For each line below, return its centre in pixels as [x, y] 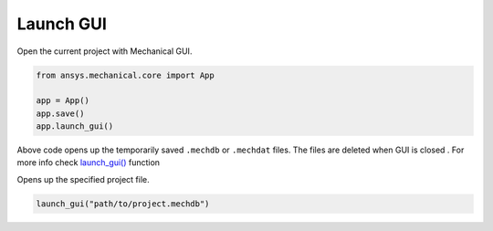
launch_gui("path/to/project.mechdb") [123, 204]
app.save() [60, 113]
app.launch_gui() [75, 126]
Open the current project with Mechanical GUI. [105, 51]
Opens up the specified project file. [83, 179]
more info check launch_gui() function [88, 163]
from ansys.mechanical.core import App [125, 75]
